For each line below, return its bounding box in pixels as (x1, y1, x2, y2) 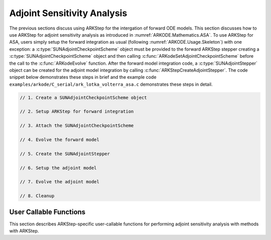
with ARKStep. (9, 228, 39, 234)
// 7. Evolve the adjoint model (20, 179, 100, 185)
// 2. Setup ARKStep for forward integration (20, 108, 134, 114)
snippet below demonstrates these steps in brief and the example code (9, 74, 157, 80)
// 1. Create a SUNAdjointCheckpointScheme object (20, 94, 148, 100)
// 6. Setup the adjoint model (20, 165, 97, 171)
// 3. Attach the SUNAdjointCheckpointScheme (20, 123, 134, 129)
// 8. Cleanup (20, 193, 55, 199)
